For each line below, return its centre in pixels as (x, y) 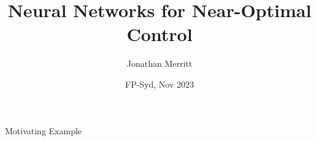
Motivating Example (44, 130)
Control (160, 34)
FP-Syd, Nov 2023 (159, 84)
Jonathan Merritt (160, 63)
